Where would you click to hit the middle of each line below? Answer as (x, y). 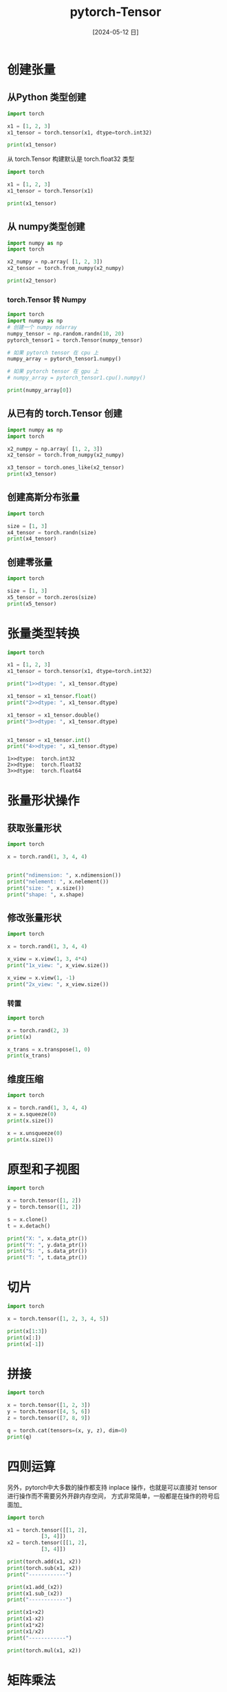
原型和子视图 (44, 1169)
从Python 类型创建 (47, 97)
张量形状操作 (44, 800)
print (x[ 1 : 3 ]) (28, 1331)
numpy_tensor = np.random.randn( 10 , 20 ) (66, 333)
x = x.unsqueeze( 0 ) (35, 1133)
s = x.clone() (28, 1219)
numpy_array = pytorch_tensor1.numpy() (64, 359)
